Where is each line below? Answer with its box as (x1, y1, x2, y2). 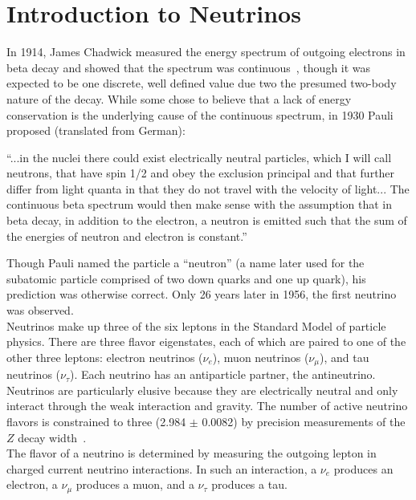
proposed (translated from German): (6, 122, 186, 139)
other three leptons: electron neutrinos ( (6, 348, 203, 365)
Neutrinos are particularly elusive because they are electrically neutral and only (6, 381, 398, 398)
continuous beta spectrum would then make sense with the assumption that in (6, 196, 392, 213)
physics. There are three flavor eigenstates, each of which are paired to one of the (6, 333, 406, 350)
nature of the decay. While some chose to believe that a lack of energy (6, 90, 352, 107)
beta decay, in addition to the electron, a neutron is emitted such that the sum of (6, 212, 407, 229)
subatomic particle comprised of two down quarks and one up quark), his (6, 270, 366, 287)
